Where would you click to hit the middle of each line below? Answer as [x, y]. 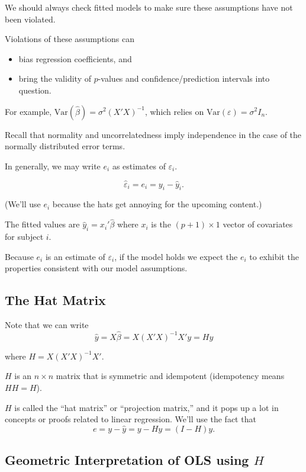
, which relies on [174, 111]
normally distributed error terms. [65, 146]
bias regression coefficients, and [75, 58]
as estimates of [139, 166]
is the [161, 224]
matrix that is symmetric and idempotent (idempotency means [170, 376]
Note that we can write [47, 324]
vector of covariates [258, 224]
